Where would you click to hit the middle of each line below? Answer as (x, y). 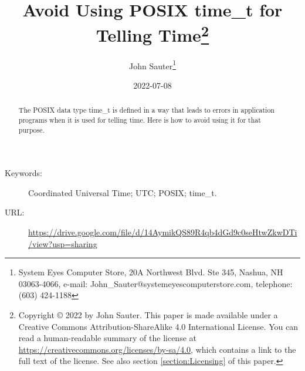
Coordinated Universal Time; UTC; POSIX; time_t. (123, 192)
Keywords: (23, 173)
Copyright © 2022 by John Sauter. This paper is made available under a (148, 315)
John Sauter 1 (152, 65)
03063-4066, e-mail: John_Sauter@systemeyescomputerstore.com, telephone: (155, 283)
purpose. (31, 129)
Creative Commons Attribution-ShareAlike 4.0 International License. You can (158, 326)
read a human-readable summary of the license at (107, 338)
